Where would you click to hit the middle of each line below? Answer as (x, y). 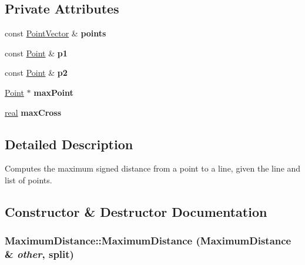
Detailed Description (69, 144)
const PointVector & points (56, 33)
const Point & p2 (36, 73)
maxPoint (53, 92)
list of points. (29, 180)
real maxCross (33, 112)
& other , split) (39, 254)
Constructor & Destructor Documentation (136, 211)
